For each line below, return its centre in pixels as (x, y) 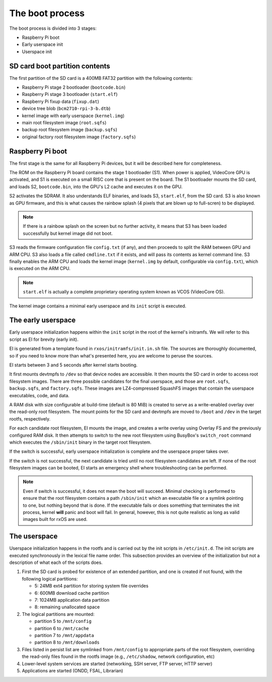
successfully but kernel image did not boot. (68, 233)
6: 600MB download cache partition (72, 593)
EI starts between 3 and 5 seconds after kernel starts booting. (74, 365)
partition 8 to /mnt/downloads (67, 642)
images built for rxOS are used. (55, 519)
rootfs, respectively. (30, 418)
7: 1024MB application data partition (72, 600)
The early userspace (43, 320)
